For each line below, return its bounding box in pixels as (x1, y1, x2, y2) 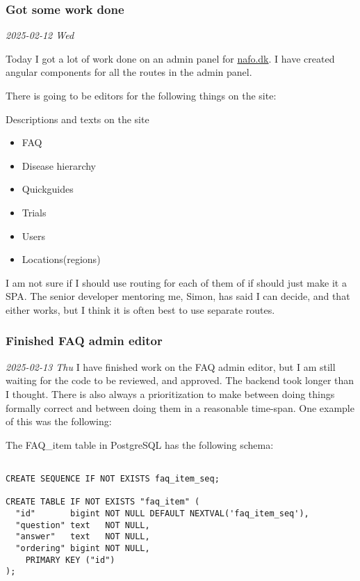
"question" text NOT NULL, (15, 520, 150, 530)
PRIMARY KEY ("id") (25, 555, 115, 565)
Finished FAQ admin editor (6, 332, 163, 349)
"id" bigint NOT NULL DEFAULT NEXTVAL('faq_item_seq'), (15, 508, 309, 518)
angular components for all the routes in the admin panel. (6, 65, 252, 79)
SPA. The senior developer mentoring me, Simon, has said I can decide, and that (6, 289, 350, 303)
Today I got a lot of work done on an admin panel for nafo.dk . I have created (6, 51, 335, 65)
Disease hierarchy (22, 158, 96, 173)
